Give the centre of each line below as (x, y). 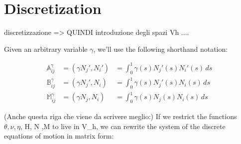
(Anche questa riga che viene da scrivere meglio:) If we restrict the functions (120, 116)
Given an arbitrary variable (46, 49)
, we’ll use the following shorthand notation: (161, 49)
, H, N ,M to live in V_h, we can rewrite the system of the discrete (123, 126)
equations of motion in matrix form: (59, 136)
